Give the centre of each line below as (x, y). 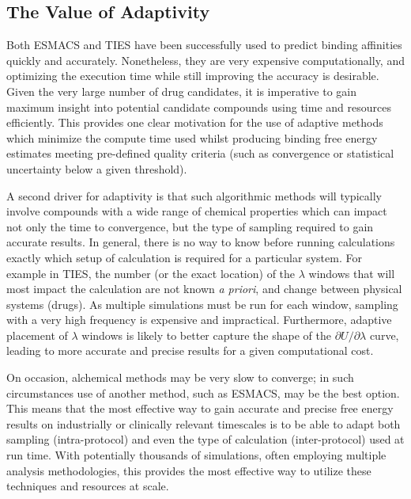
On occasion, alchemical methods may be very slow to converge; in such (180, 377)
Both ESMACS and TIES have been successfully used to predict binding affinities (204, 45)
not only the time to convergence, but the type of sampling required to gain (190, 226)
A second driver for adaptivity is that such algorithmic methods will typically (194, 195)
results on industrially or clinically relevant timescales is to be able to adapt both (204, 423)
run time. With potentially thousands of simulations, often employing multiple (196, 455)
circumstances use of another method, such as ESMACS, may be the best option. (203, 392)
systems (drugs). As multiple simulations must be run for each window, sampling (202, 304)
